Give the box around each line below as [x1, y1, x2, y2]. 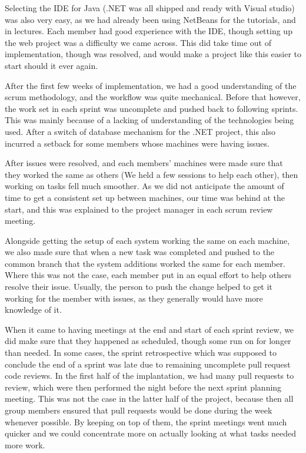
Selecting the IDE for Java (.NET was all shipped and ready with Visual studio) [5, 2, 295, 14]
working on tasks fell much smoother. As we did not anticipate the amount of [5, 180, 284, 192]
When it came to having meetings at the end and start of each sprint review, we [5, 323, 294, 335]
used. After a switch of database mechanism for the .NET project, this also [5, 125, 276, 137]
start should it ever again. [5, 59, 98, 71]
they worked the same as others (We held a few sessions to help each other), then [5, 168, 298, 180]
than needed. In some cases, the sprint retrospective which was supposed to [5, 346, 277, 359]
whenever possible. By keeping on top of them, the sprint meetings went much [5, 415, 287, 428]
